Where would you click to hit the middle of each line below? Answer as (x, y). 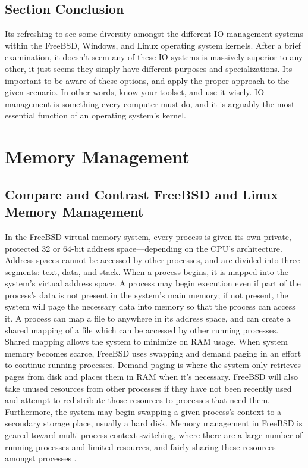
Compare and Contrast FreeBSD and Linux (142, 194)
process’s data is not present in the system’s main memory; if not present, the (147, 294)
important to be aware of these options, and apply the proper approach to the (147, 80)
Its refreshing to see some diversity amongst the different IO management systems (154, 34)
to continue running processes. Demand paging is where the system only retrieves (153, 365)
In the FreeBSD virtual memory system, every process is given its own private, (148, 236)
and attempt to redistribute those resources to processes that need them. (137, 400)
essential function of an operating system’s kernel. (95, 115)
